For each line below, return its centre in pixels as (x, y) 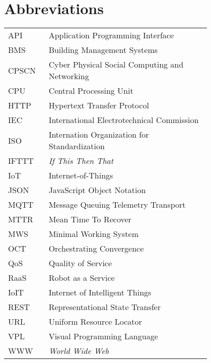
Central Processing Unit (91, 91)
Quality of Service (80, 263)
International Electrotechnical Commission (124, 120)
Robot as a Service (82, 278)
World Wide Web (79, 351)
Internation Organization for (99, 135)
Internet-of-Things (81, 175)
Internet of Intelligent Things (100, 292)
